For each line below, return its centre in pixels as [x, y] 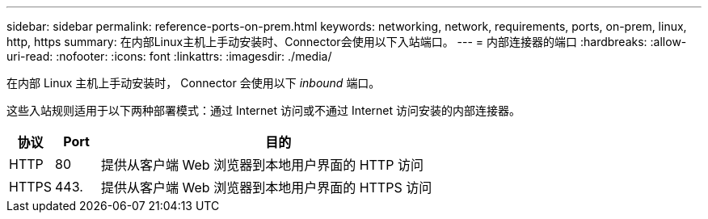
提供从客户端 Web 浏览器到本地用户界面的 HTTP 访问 [262, 165]
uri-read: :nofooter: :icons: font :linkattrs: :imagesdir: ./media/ [169, 56]
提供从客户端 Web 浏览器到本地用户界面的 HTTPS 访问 [267, 187]
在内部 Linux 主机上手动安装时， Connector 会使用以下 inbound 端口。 [194, 83]
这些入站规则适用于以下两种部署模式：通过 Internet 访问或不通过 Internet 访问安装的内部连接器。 [264, 110]
